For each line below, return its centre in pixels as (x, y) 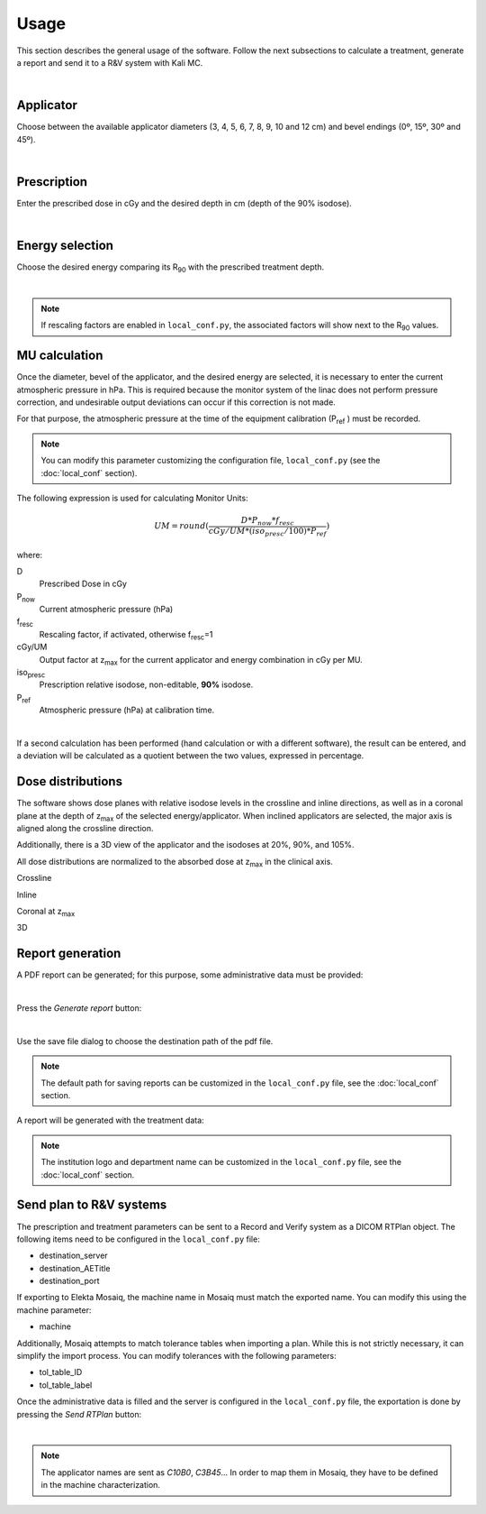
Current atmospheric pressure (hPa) (106, 610)
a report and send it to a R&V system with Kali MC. (110, 62)
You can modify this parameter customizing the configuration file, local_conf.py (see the (211, 461)
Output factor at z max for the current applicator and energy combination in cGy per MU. (201, 661)
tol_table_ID (61, 1372)
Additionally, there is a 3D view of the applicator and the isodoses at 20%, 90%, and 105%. (185, 845)
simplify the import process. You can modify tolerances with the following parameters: (176, 1356)
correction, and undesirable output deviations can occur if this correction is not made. (176, 402)
